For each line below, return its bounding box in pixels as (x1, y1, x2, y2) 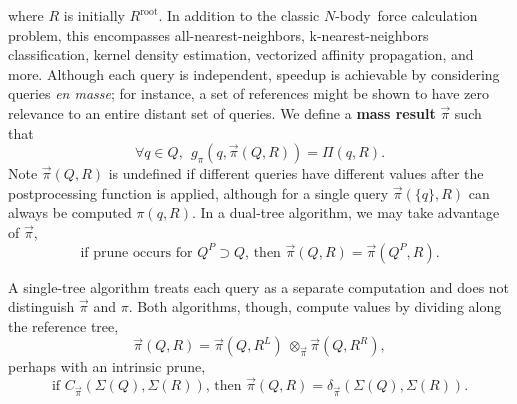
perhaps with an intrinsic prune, (8, 356, 206, 377)
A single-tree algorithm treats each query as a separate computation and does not (8, 276, 510, 297)
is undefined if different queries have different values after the (108, 163, 484, 184)
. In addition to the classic (158, 5, 320, 25)
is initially (63, 5, 125, 25)
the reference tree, (8, 315, 119, 336)
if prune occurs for (80, 245, 193, 260)
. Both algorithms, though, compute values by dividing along (128, 296, 502, 317)
